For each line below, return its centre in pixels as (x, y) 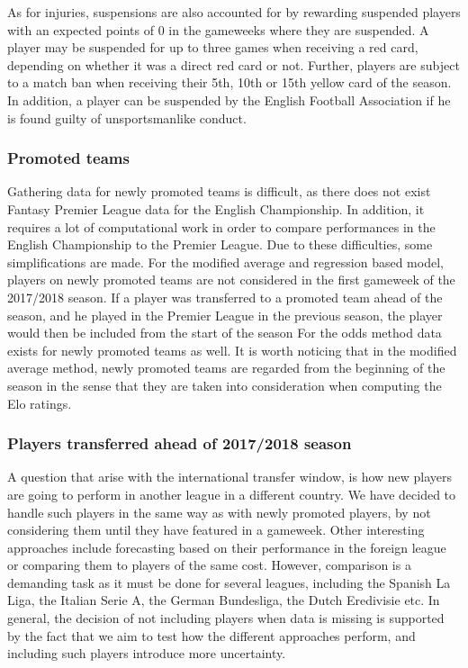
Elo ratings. (40, 403)
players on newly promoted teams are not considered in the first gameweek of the (231, 280)
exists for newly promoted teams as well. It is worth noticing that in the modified (232, 350)
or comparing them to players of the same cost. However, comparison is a (209, 565)
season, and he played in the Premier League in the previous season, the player (225, 315)
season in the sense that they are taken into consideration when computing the (225, 385)
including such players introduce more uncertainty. (147, 653)
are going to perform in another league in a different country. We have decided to (232, 494)
